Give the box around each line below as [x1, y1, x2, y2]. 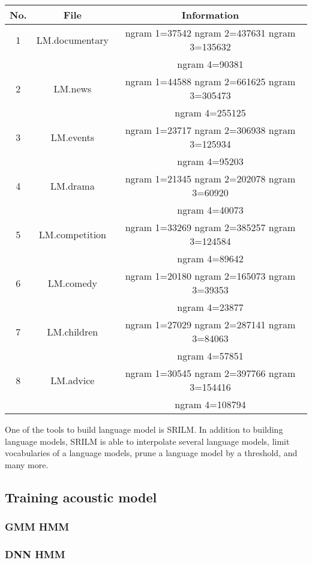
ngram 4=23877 [177, 300, 244, 314]
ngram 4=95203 [177, 154, 244, 168]
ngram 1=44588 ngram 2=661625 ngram [125, 74, 296, 88]
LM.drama [50, 178, 95, 193]
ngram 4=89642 [177, 251, 244, 265]
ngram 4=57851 [177, 349, 244, 363]
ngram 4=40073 [177, 203, 244, 217]
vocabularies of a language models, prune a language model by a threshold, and [5, 447, 298, 459]
